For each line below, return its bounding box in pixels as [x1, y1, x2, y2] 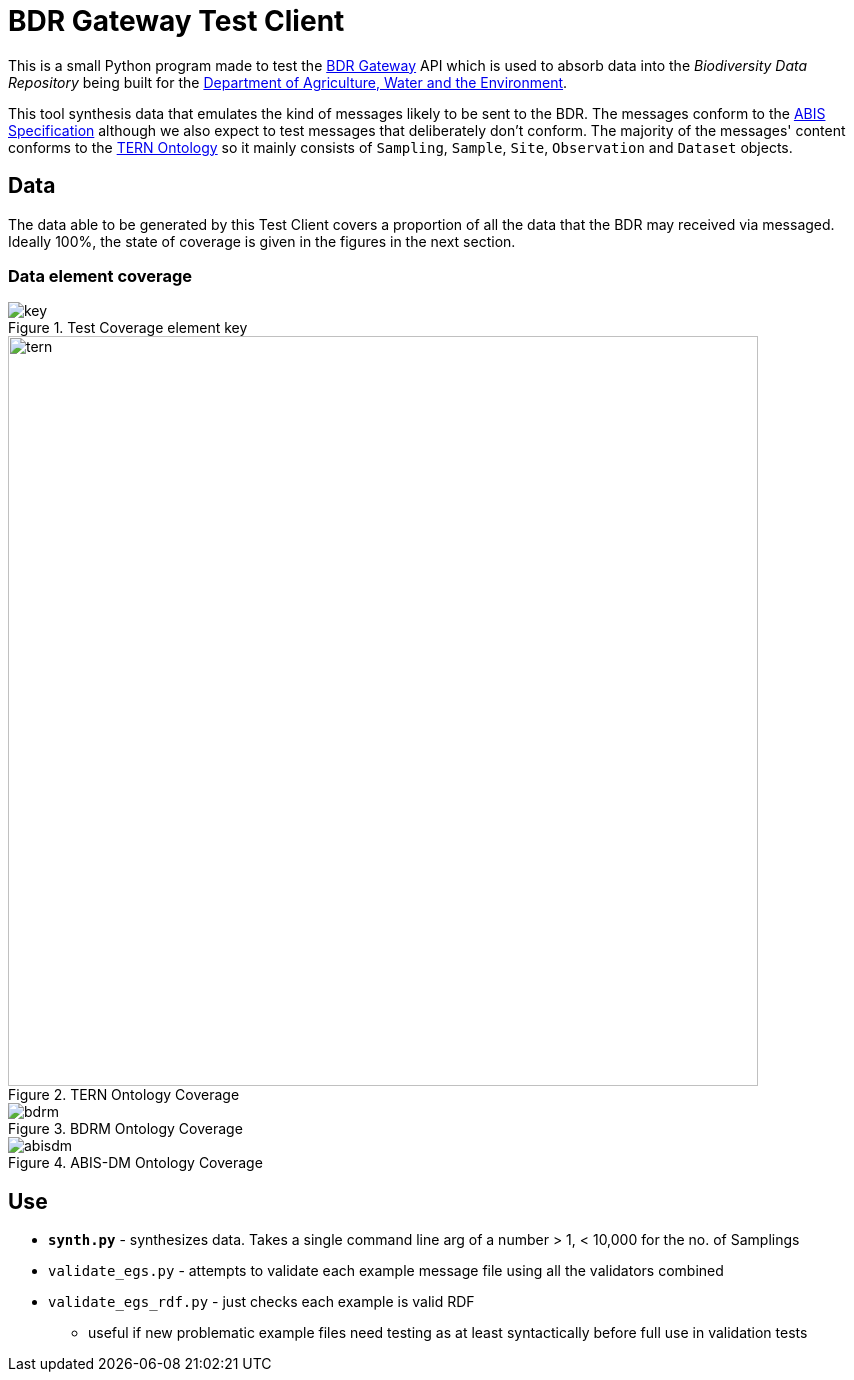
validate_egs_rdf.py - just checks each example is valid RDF [48, 1293, 475, 1311]
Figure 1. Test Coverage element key [8, 319, 248, 337]
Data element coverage [8, 265, 193, 286]
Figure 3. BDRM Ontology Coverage [8, 1120, 243, 1138]
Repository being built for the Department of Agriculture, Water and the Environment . [8, 73, 568, 91]
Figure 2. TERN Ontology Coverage [8, 1086, 240, 1104]
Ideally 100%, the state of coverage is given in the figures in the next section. [8, 232, 516, 250]
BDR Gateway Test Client [8, 4, 345, 38]
